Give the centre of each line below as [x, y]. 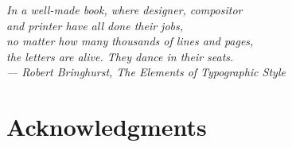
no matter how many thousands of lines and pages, [130, 41]
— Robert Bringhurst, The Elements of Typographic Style [146, 72]
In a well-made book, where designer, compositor [125, 10]
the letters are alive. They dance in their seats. [120, 56]
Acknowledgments [107, 127]
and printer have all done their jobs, [95, 25]
